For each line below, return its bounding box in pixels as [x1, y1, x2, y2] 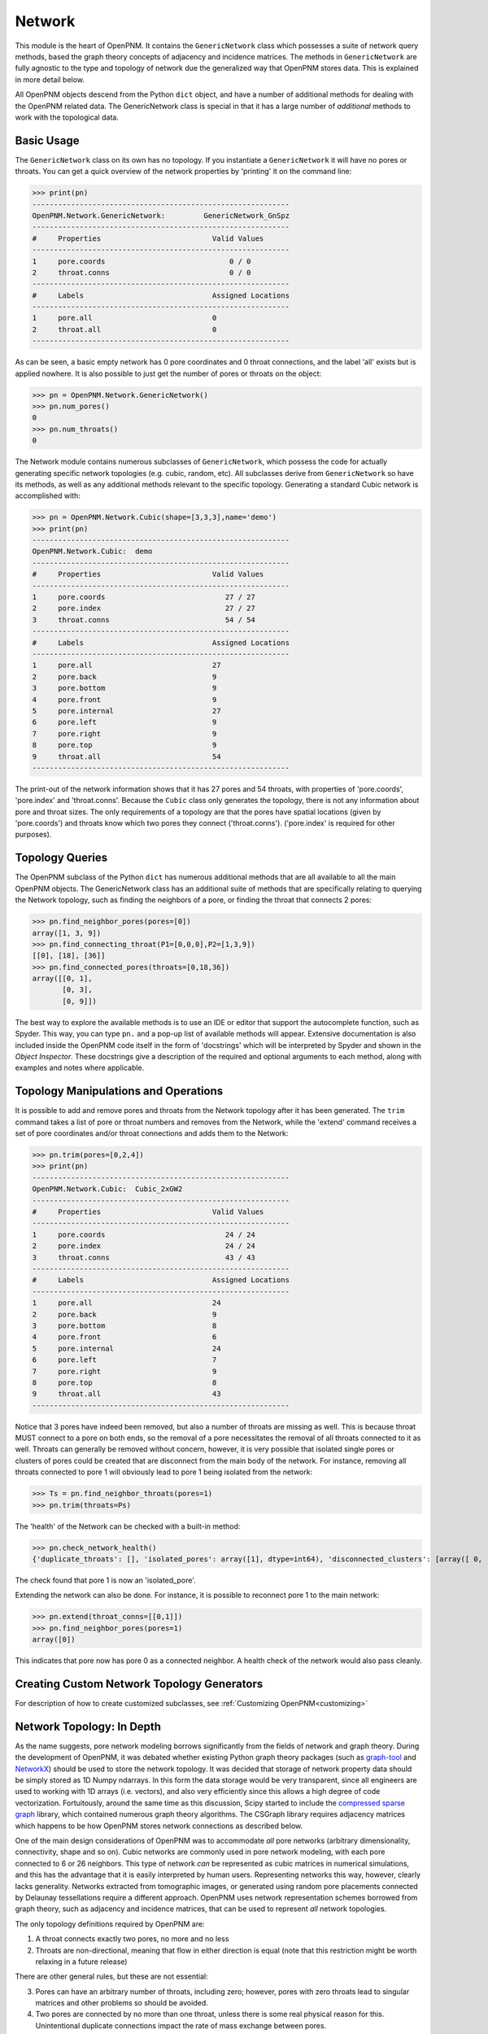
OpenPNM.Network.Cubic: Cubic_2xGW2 [32, 1185, 183, 1194]
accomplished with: [15, 491, 81, 500]
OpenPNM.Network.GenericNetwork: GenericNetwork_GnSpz [32, 211, 290, 220]
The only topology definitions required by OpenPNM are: [15, 1918, 205, 1928]
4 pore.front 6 [32, 1333, 217, 1342]
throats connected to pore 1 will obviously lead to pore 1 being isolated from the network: [15, 1467, 313, 1477]
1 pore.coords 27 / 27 [32, 592, 255, 602]
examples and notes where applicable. [15, 1063, 145, 1073]
